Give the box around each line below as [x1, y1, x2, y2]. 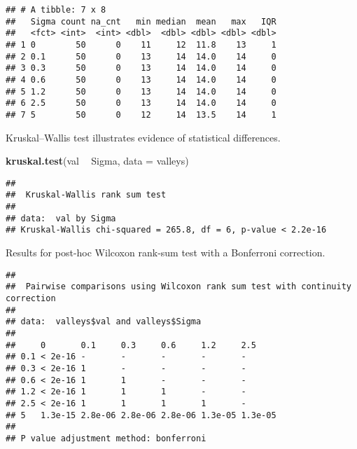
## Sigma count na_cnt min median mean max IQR [6, 16, 276, 27]
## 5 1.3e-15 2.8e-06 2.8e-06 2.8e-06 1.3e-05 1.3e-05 [6, 410, 276, 420]
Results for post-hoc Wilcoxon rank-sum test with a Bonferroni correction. [6, 245, 325, 260]
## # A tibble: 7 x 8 [6, 5, 106, 15]
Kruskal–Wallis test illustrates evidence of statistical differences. [6, 130, 281, 144]
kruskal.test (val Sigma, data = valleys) [6, 153, 189, 168]
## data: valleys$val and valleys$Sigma [6, 317, 202, 327]
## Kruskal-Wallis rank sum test [6, 190, 167, 200]
